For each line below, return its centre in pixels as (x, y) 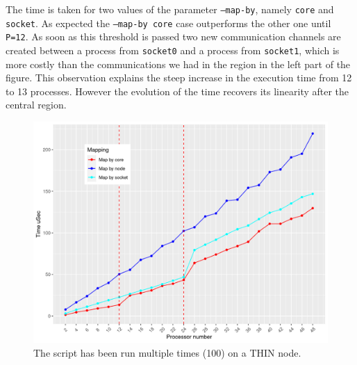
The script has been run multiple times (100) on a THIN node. (167, 352)
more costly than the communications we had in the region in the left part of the (178, 64)
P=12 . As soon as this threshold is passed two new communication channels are (173, 36)
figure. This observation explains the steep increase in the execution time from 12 (179, 78)
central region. (36, 105)
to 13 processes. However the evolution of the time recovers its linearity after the (177, 91)
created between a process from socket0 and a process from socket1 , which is (173, 50)
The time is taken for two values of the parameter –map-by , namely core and (170, 9)
